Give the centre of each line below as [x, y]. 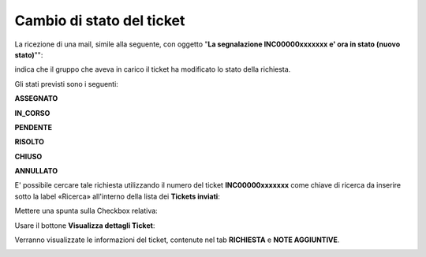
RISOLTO [30, 142]
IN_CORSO [32, 113]
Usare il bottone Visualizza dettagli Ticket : [85, 225]
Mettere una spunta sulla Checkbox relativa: [86, 211]
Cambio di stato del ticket [100, 20]
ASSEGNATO [36, 99]
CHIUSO [28, 156]
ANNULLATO [36, 171]
